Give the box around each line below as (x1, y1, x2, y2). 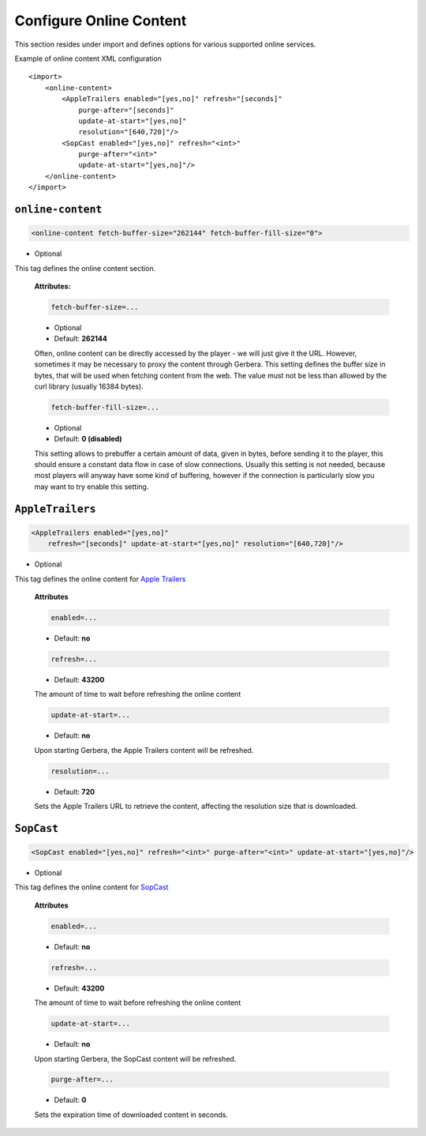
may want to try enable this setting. (34, 482, 149, 491)
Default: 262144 (54, 334, 108, 344)
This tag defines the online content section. (14, 263, 156, 273)
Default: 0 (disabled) (54, 434, 122, 444)
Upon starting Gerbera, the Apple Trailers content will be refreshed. (34, 745, 254, 754)
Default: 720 (54, 787, 95, 796)
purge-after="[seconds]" (78, 105, 175, 115)
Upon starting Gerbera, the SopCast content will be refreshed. (34, 1054, 237, 1063)
